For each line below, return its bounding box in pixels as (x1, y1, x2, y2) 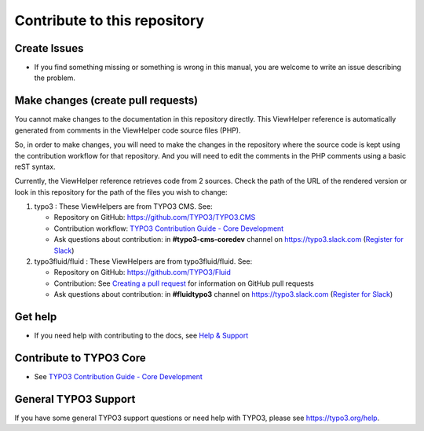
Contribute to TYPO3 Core (14, 351, 146, 364)
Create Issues (14, 42, 84, 55)
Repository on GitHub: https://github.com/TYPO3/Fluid (53, 268, 232, 277)
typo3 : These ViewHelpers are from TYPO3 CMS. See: (34, 202, 213, 211)
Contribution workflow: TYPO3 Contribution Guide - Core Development (53, 224, 284, 233)
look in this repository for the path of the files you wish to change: (14, 187, 228, 196)
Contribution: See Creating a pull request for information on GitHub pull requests (53, 279, 314, 288)
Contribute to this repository (14, 12, 204, 29)
